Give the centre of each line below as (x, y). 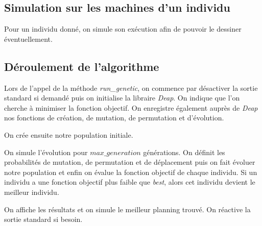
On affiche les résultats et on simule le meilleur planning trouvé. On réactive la (127, 209)
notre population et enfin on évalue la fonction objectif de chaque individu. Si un (131, 172)
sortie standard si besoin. (43, 219)
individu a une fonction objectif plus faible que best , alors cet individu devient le (130, 182)
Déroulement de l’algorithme (82, 66)
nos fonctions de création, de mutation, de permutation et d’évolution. (114, 118)
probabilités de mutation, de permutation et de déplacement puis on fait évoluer (130, 162)
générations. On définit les (184, 152)
